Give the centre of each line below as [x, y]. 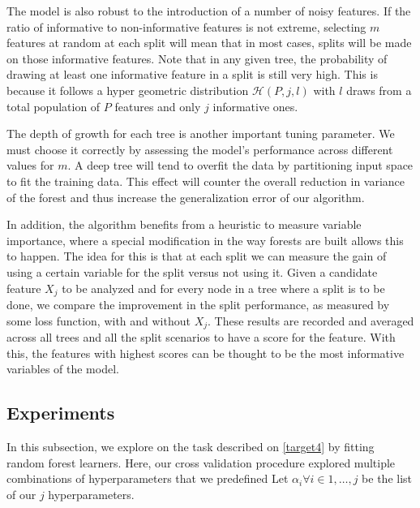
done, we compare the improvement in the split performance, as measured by [198, 304]
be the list [387, 478]
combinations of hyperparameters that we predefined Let [148, 478]
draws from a [379, 90]
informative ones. [255, 106]
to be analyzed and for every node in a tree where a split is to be [223, 288]
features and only [158, 106]
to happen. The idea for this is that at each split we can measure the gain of [197, 256]
